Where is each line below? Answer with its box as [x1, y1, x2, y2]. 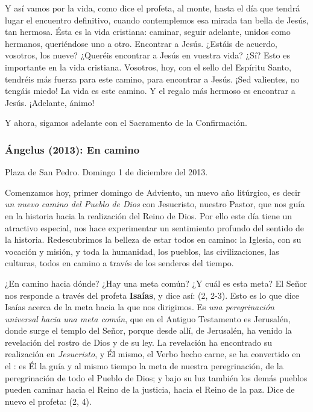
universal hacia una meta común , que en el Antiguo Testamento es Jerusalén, [5, 312, 291, 325]
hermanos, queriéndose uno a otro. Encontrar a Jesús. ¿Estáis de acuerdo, [5, 37, 278, 49]
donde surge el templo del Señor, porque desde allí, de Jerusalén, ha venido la [5, 324, 292, 337]
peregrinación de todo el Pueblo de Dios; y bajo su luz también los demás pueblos [5, 371, 308, 384]
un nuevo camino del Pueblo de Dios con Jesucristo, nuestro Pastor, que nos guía [5, 198, 305, 210]
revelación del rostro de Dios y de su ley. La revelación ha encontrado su [5, 336, 273, 348]
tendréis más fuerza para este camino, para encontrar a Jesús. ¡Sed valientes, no [5, 72, 300, 85]
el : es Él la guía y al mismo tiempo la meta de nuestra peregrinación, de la [5, 360, 283, 372]
